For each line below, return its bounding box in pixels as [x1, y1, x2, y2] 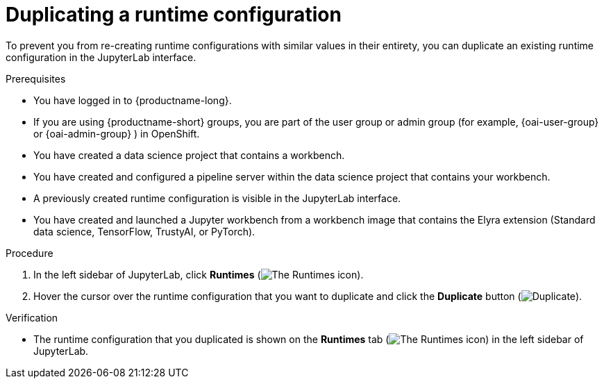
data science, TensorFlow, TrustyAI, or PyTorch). [33, 225, 255, 237]
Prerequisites [6, 72, 66, 85]
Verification [6, 311, 58, 324]
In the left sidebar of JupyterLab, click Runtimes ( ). [33, 268, 364, 281]
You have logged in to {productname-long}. [33, 94, 232, 106]
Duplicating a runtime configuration [6, 3, 342, 26]
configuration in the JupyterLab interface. [6, 51, 196, 63]
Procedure [6, 247, 53, 259]
